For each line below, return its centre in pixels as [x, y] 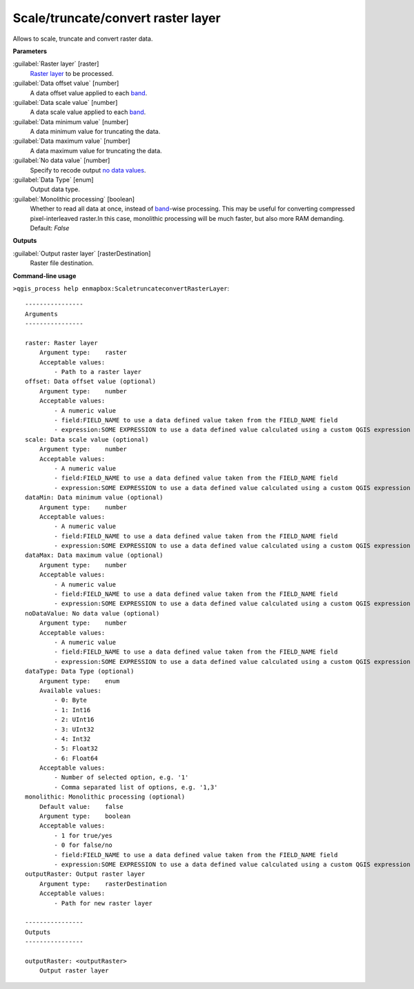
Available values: [70, 691]
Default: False [50, 228]
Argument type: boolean [85, 816]
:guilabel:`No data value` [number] [61, 160]
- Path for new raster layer [103, 903]
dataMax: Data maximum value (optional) [94, 555]
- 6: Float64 [76, 758]
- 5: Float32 [76, 748]
